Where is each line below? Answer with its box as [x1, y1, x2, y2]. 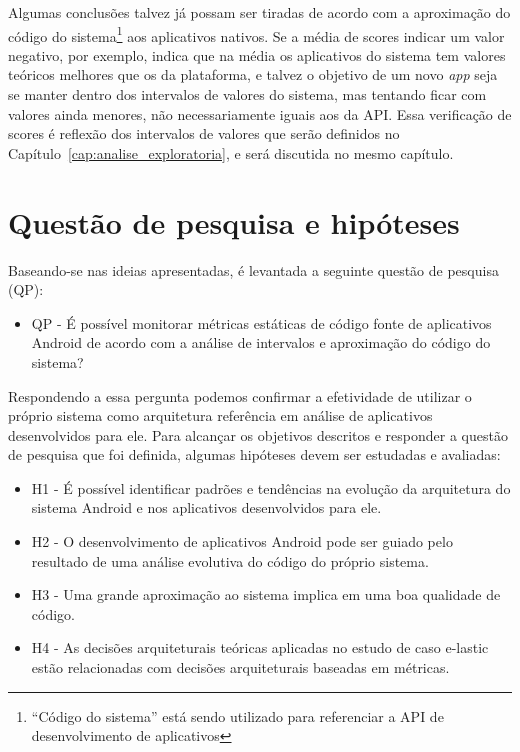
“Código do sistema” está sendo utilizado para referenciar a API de [31, 705, 444, 726]
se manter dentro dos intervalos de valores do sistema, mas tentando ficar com [8, 84, 487, 105]
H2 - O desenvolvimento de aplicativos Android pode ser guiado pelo [31, 531, 453, 552]
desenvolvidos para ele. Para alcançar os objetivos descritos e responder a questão [8, 424, 508, 445]
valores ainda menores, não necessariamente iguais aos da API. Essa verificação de [8, 103, 512, 124]
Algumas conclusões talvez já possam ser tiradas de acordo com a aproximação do [8, 2, 511, 22]
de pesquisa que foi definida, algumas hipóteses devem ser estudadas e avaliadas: [8, 444, 501, 465]
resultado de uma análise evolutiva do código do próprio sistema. [31, 550, 429, 571]
